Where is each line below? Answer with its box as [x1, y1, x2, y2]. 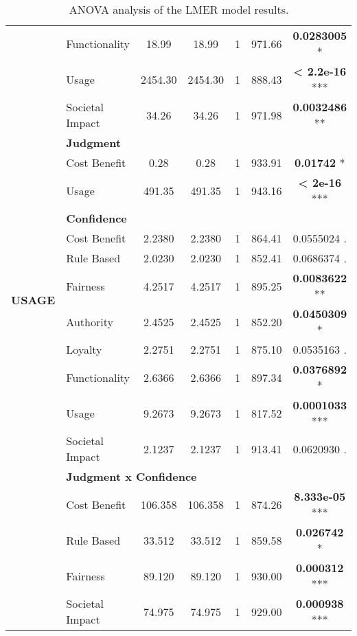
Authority [66, 313, 113, 330]
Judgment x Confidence [66, 468, 197, 484]
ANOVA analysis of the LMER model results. [69, 1, 289, 17]
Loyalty [66, 341, 102, 357]
